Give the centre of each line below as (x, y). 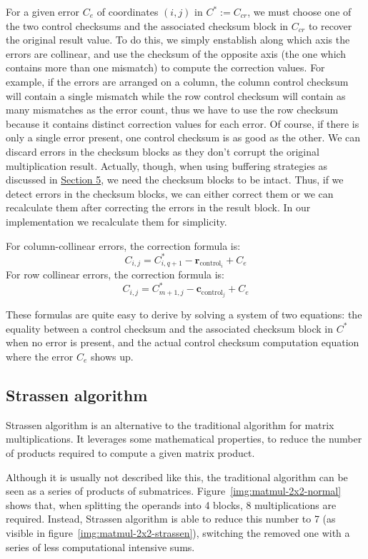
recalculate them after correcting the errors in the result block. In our (158, 207)
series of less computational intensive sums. (100, 547)
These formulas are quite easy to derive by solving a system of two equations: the (184, 314)
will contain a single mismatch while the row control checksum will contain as (176, 95)
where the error (40, 356)
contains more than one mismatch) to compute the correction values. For (165, 67)
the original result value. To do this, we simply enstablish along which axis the (178, 40)
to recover (330, 25)
